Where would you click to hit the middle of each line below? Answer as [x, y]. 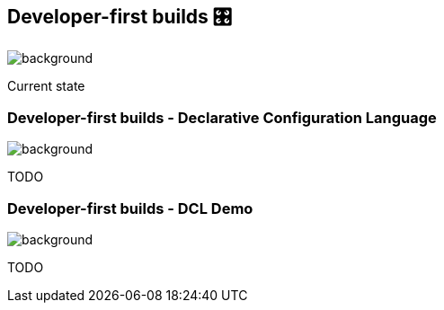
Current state [46, 86]
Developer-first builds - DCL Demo [130, 208]
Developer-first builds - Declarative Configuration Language [222, 117]
